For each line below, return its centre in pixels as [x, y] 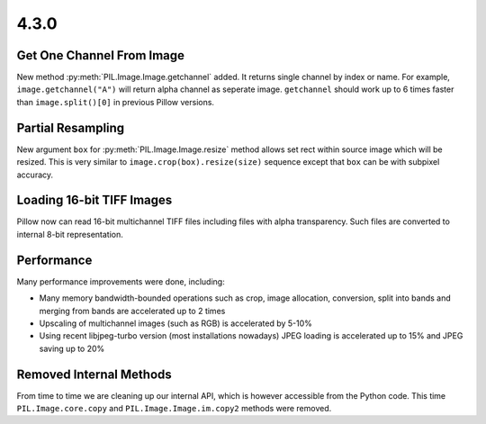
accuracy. [35, 175]
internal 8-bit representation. [70, 234]
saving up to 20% [72, 348]
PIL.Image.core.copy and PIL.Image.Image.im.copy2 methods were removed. [174, 408]
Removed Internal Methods [94, 374]
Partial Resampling [71, 127]
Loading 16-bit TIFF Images [94, 200]
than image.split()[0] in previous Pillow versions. [116, 102]
